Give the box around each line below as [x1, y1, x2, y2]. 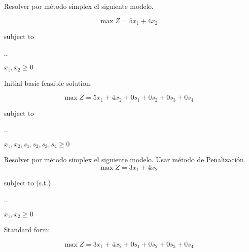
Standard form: [4, 224, 50, 235]
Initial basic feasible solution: [4, 77, 92, 88]
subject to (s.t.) [4, 178, 51, 188]
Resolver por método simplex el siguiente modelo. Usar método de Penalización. [4, 154, 246, 165]
